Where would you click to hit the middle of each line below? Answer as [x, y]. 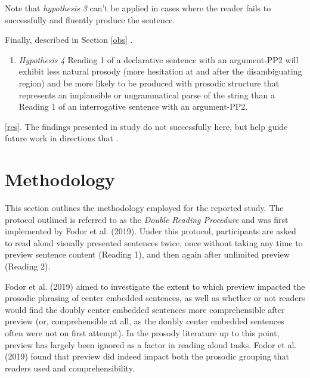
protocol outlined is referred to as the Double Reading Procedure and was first [147, 219]
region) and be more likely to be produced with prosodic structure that [149, 83]
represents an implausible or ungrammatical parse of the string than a [147, 94]
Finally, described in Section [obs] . [69, 40]
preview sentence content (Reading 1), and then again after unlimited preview [147, 254]
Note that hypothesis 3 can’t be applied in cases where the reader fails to [138, 8]
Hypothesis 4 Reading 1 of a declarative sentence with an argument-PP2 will [159, 59]
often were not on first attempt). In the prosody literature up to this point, [142, 333]
